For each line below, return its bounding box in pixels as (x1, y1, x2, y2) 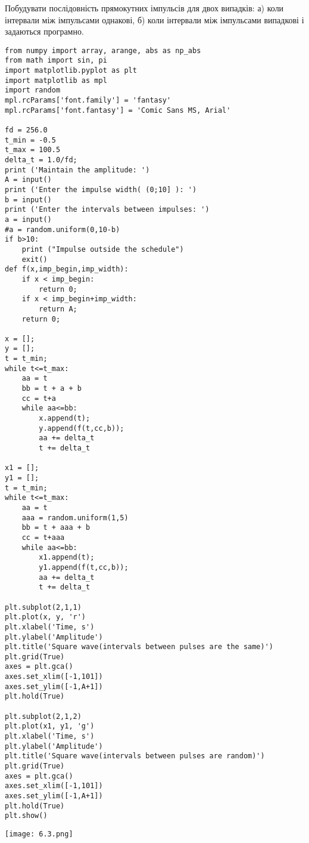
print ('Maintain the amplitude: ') (5, 165, 150, 174)
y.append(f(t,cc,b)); (39, 424, 124, 433)
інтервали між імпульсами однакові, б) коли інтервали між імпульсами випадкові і (5, 13, 304, 26)
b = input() (5, 195, 52, 204)
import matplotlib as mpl (5, 76, 107, 85)
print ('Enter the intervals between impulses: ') (5, 205, 210, 214)
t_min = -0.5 (5, 135, 56, 144)
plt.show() (5, 811, 48, 820)
